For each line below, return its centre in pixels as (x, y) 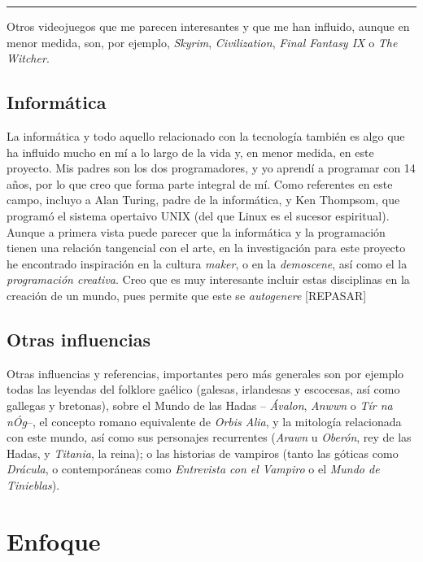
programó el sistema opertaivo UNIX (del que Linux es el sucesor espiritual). (198, 215)
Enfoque (54, 540)
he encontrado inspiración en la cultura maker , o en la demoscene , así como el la (207, 263)
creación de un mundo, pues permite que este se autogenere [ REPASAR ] (187, 295)
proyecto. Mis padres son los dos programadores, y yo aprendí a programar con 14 (211, 168)
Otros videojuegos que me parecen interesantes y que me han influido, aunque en (208, 26)
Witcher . (28, 58)
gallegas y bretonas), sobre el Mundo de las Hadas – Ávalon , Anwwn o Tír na (200, 405)
